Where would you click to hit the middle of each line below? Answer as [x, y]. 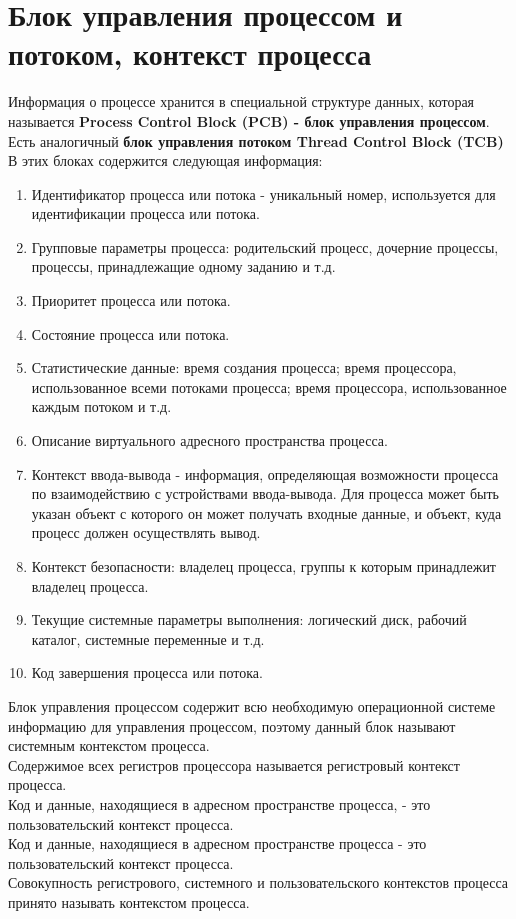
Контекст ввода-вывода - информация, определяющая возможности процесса [265, 473]
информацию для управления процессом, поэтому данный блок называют [232, 725]
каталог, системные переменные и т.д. [148, 638]
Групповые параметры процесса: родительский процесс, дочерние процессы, [265, 246]
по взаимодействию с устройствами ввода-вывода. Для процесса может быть [265, 493]
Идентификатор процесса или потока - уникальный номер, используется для [263, 193]
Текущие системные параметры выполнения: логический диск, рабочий [249, 619]
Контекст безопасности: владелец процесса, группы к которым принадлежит [263, 566]
